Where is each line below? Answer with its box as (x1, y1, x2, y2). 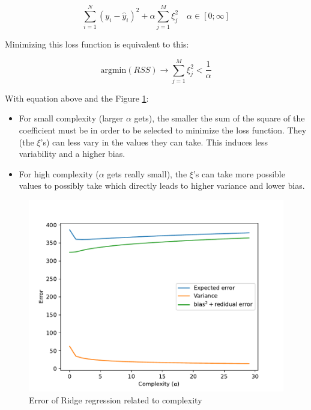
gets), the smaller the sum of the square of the (134, 112, 305, 124)
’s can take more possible (193, 167, 285, 180)
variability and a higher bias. (19, 147, 125, 160)
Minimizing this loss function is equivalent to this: (5, 38, 189, 50)
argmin (100, 66, 127, 75)
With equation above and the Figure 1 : (5, 91, 149, 104)
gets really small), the (107, 167, 187, 180)
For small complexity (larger (19, 112, 124, 124)
